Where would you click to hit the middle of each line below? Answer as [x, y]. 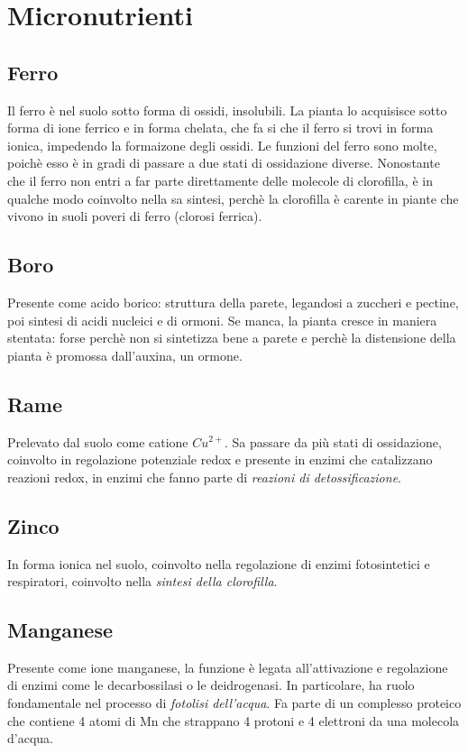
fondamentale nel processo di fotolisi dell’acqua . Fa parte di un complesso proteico [234, 703]
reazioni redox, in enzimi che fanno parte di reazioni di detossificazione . [204, 477]
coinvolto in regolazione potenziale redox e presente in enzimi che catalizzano [220, 459]
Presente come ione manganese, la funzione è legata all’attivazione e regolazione [228, 667]
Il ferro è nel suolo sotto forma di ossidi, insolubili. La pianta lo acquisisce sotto [227, 110]
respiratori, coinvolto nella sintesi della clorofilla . [142, 581]
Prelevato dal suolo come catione [98, 441]
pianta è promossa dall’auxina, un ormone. [125, 355]
